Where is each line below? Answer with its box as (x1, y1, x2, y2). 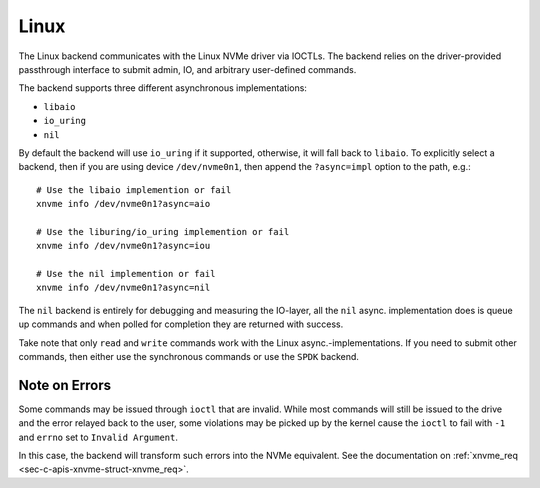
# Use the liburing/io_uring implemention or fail (36, 226, 290, 237)
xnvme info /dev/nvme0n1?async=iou (36, 240, 211, 252)
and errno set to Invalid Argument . (18, 431, 179, 443)
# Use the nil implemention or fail (36, 268, 216, 280)
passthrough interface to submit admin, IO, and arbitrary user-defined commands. (18, 63, 357, 75)
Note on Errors (18, 376, 112, 394)
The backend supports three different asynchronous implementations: (18, 82, 307, 94)
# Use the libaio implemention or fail (36, 184, 232, 195)
